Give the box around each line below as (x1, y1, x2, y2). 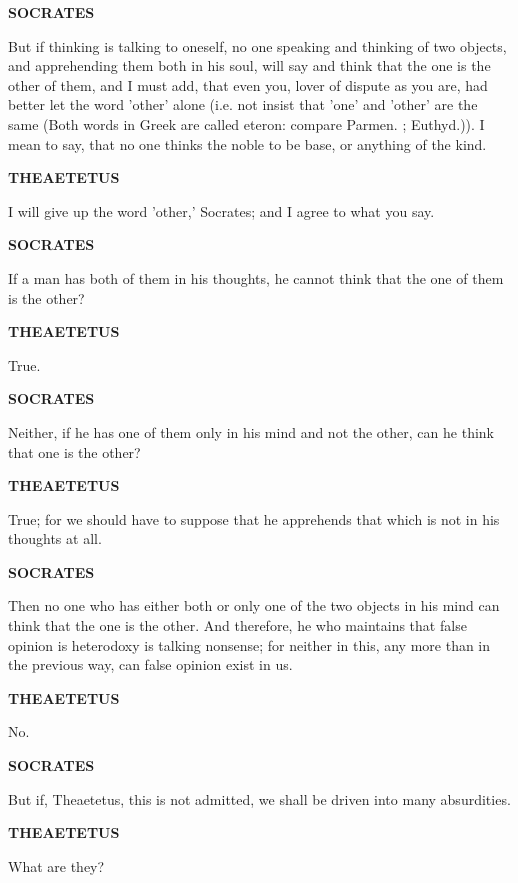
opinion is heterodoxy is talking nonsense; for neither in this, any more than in (8, 634, 491, 655)
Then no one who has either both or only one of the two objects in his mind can (8, 595, 500, 616)
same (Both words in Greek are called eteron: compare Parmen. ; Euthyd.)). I (8, 113, 485, 134)
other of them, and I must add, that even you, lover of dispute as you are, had (8, 74, 488, 95)
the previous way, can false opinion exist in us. (8, 654, 293, 675)
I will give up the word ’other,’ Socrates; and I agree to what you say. (8, 200, 435, 221)
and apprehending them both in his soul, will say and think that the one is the (8, 55, 491, 76)
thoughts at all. (8, 528, 102, 549)
